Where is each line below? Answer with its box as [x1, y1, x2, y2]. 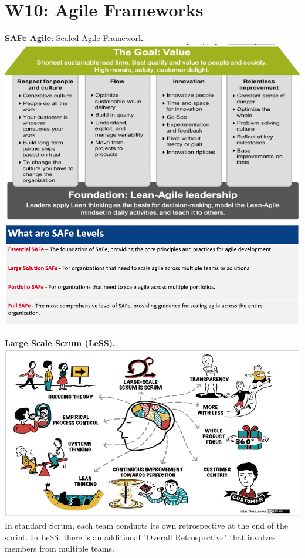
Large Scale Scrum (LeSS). [5, 336, 116, 349]
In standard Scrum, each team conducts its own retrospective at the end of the [5, 519, 289, 532]
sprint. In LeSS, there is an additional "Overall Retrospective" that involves [5, 530, 276, 543]
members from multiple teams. [5, 542, 114, 554]
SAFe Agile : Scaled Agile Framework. [5, 32, 145, 44]
